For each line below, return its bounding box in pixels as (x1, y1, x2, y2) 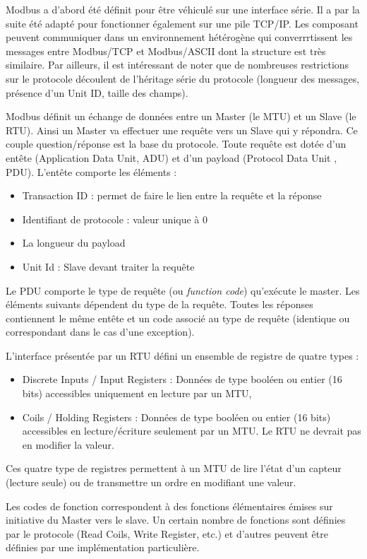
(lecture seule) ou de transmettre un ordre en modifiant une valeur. (6, 475, 296, 490)
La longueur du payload (22, 235, 126, 250)
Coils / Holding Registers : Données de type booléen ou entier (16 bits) (22, 409, 331, 424)
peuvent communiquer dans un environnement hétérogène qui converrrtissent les (6, 30, 353, 45)
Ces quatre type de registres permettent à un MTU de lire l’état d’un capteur (6, 461, 342, 476)
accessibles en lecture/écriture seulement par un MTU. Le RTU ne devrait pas (22, 423, 361, 438)
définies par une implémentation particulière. (6, 540, 200, 555)
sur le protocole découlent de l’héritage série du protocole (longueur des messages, (6, 71, 360, 86)
